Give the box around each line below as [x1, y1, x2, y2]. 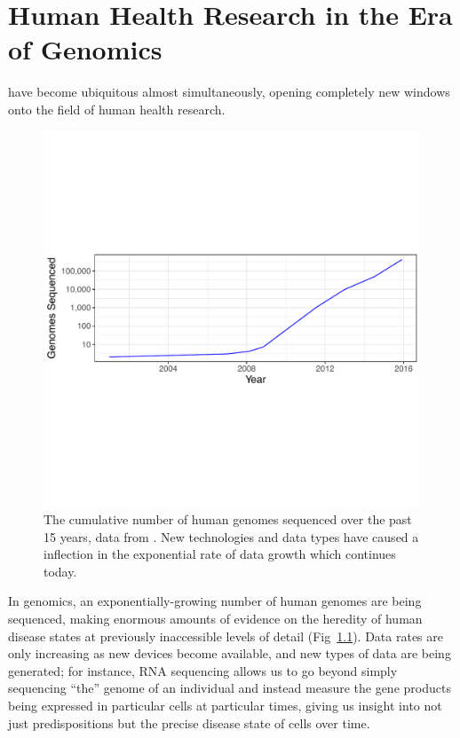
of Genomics [8, 31, 163, 67]
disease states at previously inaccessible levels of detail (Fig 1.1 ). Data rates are [8, 626, 443, 645]
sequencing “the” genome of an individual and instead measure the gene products [8, 679, 451, 697]
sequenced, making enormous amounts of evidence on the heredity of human [8, 609, 423, 628]
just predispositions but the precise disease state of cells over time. [8, 713, 370, 732]
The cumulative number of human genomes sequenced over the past [44, 510, 412, 529]
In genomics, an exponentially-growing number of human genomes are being [8, 592, 422, 610]
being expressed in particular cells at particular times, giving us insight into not [8, 696, 442, 715]
